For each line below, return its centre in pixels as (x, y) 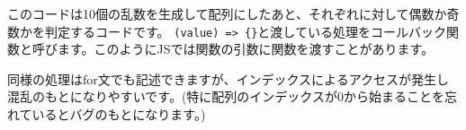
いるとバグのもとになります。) (119, 114)
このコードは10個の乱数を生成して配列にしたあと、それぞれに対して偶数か (227, 13)
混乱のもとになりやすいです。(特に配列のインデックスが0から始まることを (226, 96)
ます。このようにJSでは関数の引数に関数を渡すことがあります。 (246, 49)
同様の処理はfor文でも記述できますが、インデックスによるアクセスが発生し (228, 78)
